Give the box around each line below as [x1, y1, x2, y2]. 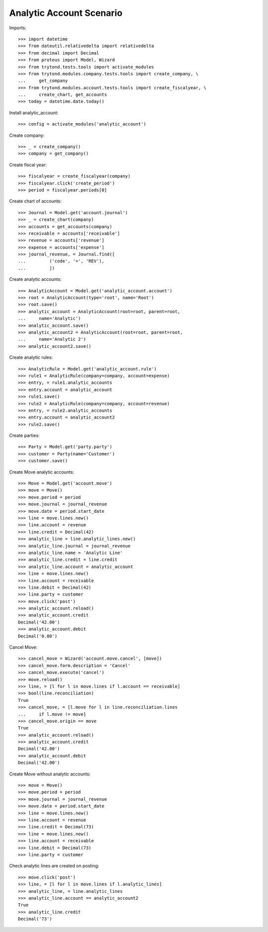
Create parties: [9, 433, 40, 438]
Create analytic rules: [9, 355, 53, 361]
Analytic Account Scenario [9, 7, 123, 18]
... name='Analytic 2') [18, 336, 86, 342]
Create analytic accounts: [9, 276, 62, 282]
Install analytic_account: [9, 110, 59, 116]
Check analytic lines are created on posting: [9, 863, 99, 869]
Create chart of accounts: [9, 198, 62, 204]
